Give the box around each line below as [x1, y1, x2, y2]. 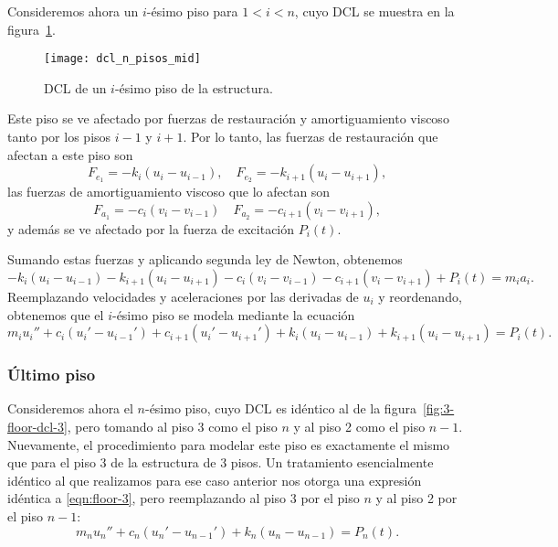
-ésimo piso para [146, 2, 238, 20]
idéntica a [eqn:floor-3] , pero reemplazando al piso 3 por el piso [7, 488, 360, 508]
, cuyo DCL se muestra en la [294, 2, 455, 20]
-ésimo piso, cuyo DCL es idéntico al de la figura [144, 399, 416, 418]
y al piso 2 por [375, 488, 458, 508]
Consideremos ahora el [7, 399, 133, 418]
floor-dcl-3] [7, 417, 68, 435]
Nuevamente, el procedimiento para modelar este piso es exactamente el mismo [7, 434, 450, 454]
